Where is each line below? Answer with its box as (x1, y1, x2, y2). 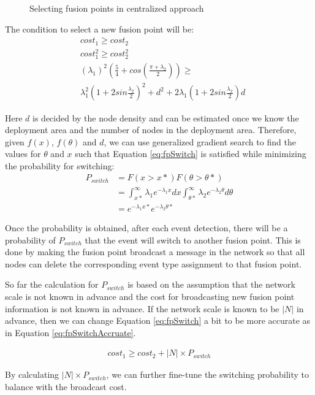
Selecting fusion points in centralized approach (29, 2, 204, 14)
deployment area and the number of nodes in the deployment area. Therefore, (5, 123, 297, 136)
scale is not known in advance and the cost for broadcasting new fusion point (5, 290, 295, 302)
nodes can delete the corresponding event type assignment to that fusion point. (5, 257, 302, 270)
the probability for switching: (5, 159, 115, 172)
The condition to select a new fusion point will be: (5, 22, 194, 35)
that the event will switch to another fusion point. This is (85, 233, 301, 246)
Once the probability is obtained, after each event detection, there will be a (5, 221, 288, 234)
